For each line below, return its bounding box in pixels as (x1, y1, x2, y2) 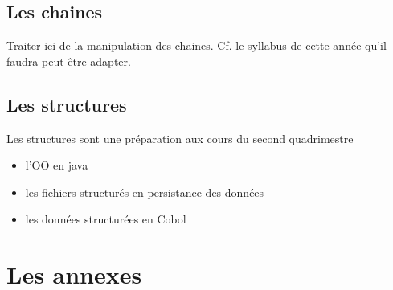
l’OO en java (25, 157, 88, 174)
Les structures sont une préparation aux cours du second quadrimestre (6, 129, 354, 146)
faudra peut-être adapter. (6, 52, 131, 69)
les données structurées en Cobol (25, 210, 186, 227)
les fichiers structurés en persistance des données (25, 183, 264, 200)
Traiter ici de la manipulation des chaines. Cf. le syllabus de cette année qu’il (6, 37, 387, 54)
